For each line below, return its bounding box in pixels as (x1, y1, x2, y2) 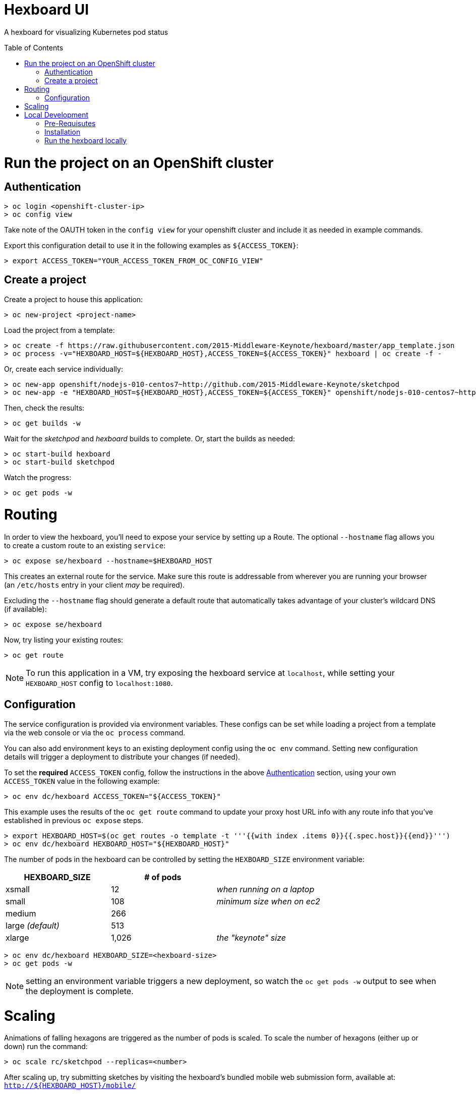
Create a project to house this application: (4, 295, 143, 304)
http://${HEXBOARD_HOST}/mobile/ (4, 1081, 136, 1090)
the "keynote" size (216, 932, 286, 943)
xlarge (6, 932, 29, 943)
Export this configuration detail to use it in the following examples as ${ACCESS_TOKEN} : (4, 241, 299, 250)
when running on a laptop (216, 884, 315, 894)
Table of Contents (4, 43, 64, 52)
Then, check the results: (4, 403, 85, 412)
